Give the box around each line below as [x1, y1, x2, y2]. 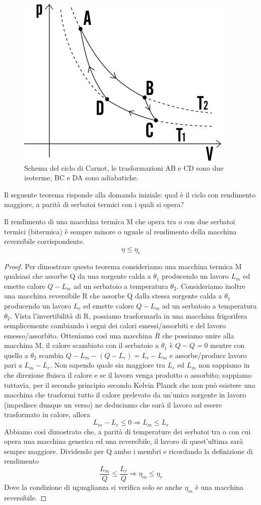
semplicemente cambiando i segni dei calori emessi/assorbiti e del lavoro [4, 320, 226, 331]
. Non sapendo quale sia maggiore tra [50, 360, 165, 370]
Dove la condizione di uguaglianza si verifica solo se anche [4, 481, 182, 492]
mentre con [210, 340, 245, 350]
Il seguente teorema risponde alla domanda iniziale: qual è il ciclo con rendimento [4, 189, 256, 199]
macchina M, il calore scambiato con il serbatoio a [4, 340, 159, 350]
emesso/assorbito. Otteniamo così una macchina [4, 330, 152, 340]
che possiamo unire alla [162, 330, 234, 340]
